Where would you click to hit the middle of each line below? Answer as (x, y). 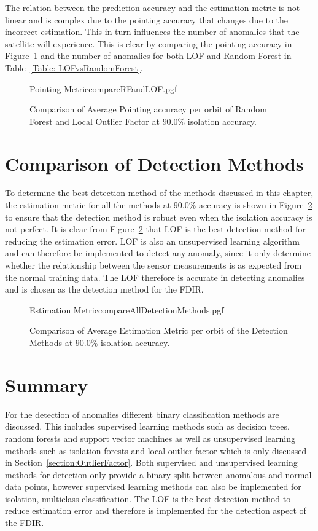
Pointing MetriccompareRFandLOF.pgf (103, 88)
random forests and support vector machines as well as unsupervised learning (150, 438)
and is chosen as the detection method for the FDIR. (104, 289)
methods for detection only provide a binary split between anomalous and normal (158, 474)
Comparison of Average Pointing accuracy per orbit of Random (148, 109)
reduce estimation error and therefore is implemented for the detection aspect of (156, 510)
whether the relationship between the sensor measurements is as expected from (153, 265)
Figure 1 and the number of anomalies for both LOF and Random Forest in (148, 56)
